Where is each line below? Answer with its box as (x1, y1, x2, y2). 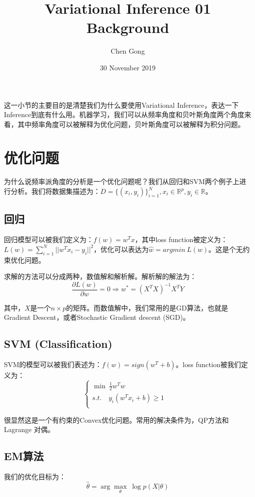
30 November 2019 (100, 62, 156, 72)
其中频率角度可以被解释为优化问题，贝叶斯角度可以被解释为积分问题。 (17, 119, 245, 129)
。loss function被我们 (175, 359, 241, 370)
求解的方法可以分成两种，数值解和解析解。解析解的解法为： (4, 271, 197, 281)
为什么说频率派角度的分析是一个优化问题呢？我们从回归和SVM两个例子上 (4, 176, 240, 186)
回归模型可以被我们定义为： (4, 234, 93, 245)
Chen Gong (111, 46, 145, 56)
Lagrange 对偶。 (4, 424, 55, 435)
